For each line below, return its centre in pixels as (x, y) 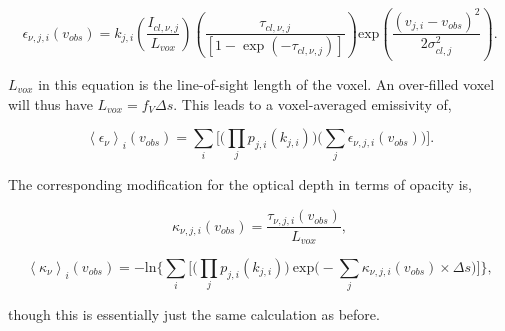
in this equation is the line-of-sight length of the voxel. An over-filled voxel (266, 83)
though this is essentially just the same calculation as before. (194, 314)
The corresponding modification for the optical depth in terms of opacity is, (240, 184)
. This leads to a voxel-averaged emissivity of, (312, 103)
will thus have (50, 103)
